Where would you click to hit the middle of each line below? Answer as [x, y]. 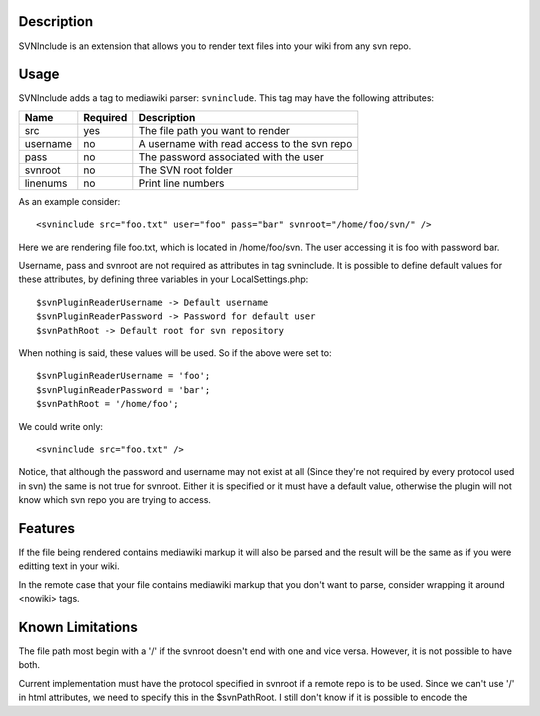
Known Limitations [78, 626]
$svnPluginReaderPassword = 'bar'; [123, 389]
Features [46, 528]
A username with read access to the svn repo [245, 143]
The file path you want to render [214, 130]
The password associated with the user [231, 157]
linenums [46, 183]
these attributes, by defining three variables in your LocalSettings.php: [163, 279]
